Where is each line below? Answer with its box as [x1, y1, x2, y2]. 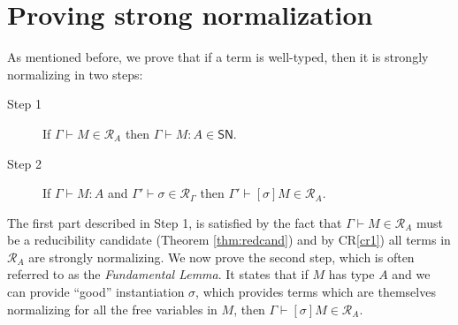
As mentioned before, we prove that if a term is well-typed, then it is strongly [7, 48, 429, 66]
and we [392, 265, 431, 283]
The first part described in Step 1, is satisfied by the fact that [7, 213, 342, 231]
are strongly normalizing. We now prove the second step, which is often [28, 247, 415, 266]
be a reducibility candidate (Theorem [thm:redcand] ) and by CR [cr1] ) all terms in [7, 231, 451, 249]
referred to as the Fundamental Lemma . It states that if [7, 265, 309, 283]
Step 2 [7, 154, 42, 172]
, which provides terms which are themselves [195, 283, 436, 301]
